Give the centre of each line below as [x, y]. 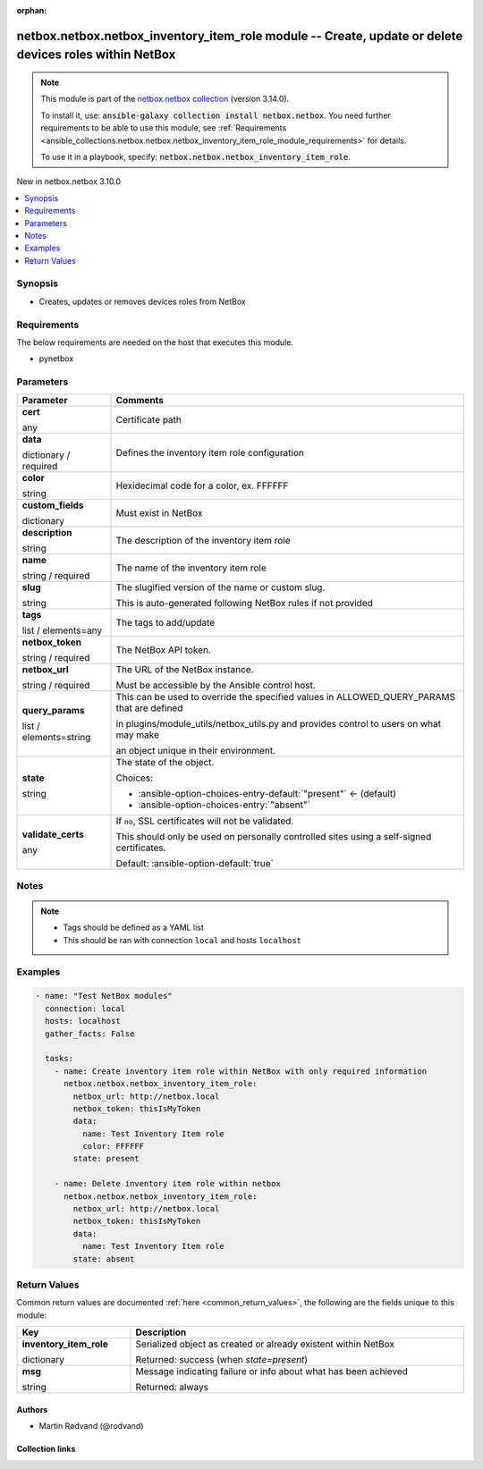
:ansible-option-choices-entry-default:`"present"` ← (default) [267, 793]
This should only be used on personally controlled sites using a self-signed [274, 836]
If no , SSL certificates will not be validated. [205, 821]
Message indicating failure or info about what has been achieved [272, 1372]
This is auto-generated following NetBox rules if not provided [244, 603]
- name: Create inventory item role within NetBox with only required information [241, 1071]
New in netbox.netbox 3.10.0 [68, 182]
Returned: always [172, 1388]
